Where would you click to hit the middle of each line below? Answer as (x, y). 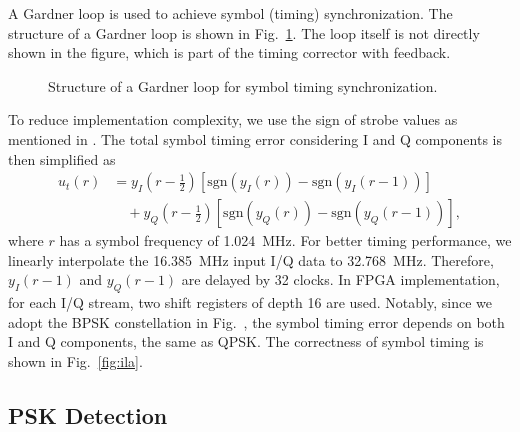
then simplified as (62, 158)
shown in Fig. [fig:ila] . (75, 360)
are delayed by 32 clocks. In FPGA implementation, (340, 279)
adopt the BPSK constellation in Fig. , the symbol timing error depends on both (256, 321)
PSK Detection (88, 414)
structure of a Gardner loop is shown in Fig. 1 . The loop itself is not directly (244, 32)
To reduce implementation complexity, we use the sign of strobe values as (233, 119)
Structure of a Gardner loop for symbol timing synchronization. (243, 85)
